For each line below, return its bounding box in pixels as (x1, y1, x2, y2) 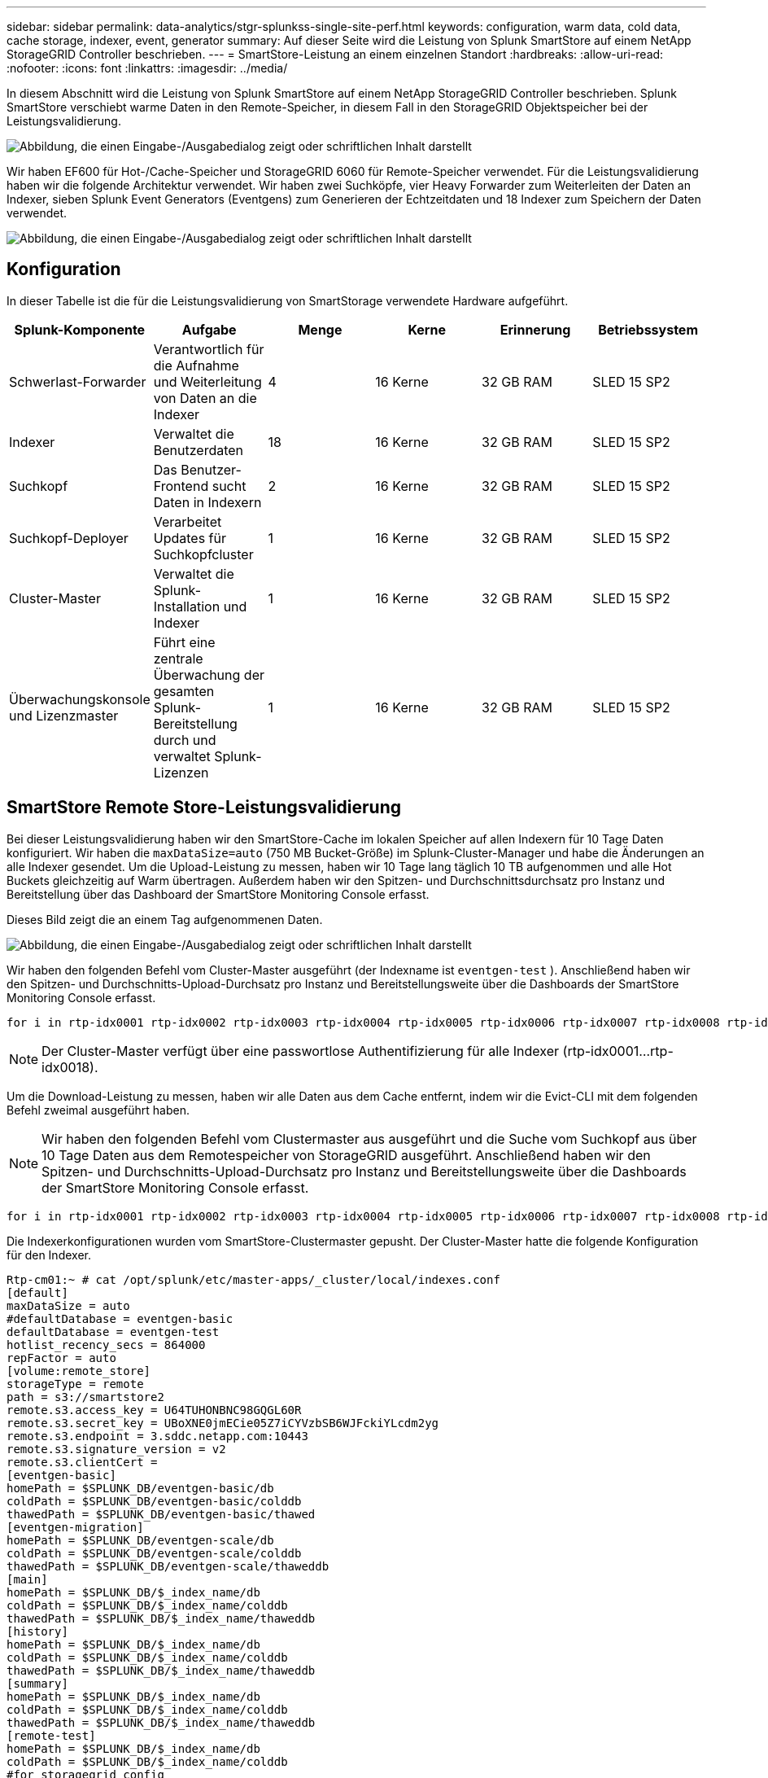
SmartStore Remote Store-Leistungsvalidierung (7, 797, 402, 818)
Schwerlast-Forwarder (9, 373, 146, 390)
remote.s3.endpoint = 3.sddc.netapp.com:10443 (7, 1429, 308, 1443)
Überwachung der (153, 666, 264, 683)
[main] (7, 1572, 48, 1586)
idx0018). (41, 1058, 98, 1075)
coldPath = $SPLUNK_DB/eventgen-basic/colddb (7, 1494, 302, 1508)
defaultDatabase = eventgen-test (7, 1325, 220, 1338)
